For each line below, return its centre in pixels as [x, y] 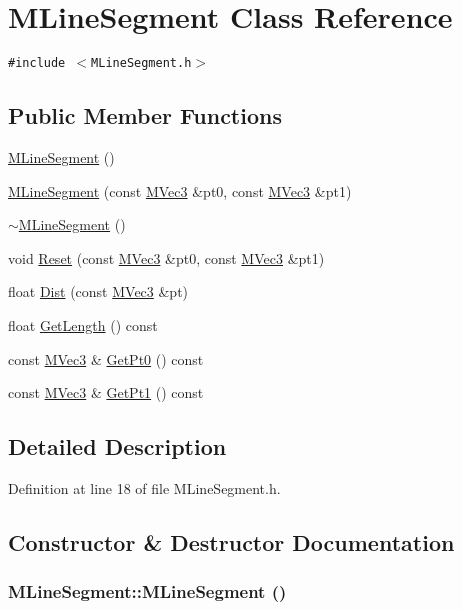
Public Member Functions [145, 115]
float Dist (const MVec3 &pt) [98, 291]
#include [37, 63]
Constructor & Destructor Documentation [231, 541]
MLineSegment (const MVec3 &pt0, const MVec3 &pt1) [180, 190]
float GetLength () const [83, 324]
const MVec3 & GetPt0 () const [106, 358]
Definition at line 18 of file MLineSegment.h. [144, 487]
